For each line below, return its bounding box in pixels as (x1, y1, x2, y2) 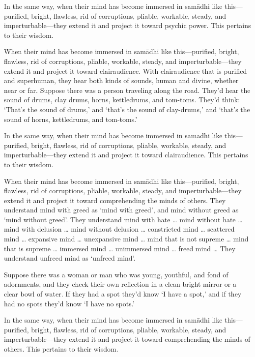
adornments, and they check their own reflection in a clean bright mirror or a (4, 279, 236, 289)
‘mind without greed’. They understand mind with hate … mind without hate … (4, 214, 243, 224)
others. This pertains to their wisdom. (4, 344, 118, 354)
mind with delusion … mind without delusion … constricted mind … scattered (4, 224, 235, 234)
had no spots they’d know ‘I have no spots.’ (4, 298, 135, 308)
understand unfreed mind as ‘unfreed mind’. (4, 253, 136, 263)
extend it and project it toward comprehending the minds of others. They (4, 195, 226, 205)
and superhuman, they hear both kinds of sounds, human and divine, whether (4, 75, 239, 86)
